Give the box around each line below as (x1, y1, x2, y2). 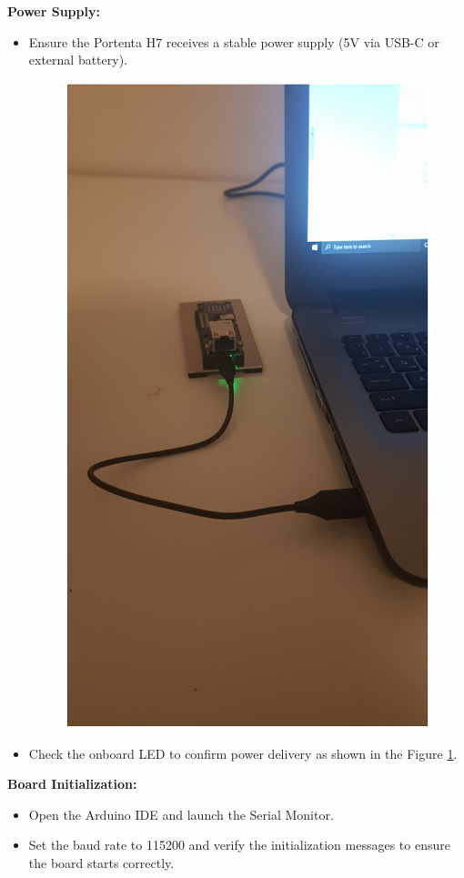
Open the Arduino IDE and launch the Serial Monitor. (28, 804, 334, 823)
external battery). (28, 50, 128, 69)
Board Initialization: (7, 774, 137, 793)
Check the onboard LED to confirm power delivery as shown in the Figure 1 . (28, 743, 458, 762)
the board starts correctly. (28, 853, 175, 872)
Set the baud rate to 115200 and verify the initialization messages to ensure (28, 835, 450, 854)
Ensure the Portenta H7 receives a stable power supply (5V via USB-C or (28, 32, 439, 51)
